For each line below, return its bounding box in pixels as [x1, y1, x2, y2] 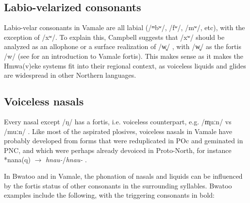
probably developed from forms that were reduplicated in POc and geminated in [4, 135, 243, 146]
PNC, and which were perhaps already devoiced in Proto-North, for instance [4, 145, 232, 155]
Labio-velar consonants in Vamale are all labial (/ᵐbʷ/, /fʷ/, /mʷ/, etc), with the [4, 22, 245, 33]
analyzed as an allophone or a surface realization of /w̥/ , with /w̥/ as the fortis [4, 41, 241, 51]
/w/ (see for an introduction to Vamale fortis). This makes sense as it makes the [4, 51, 243, 61]
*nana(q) [4, 154, 31, 165]
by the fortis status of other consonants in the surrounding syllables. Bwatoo [4, 180, 232, 190]
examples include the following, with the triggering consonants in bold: [4, 190, 215, 200]
